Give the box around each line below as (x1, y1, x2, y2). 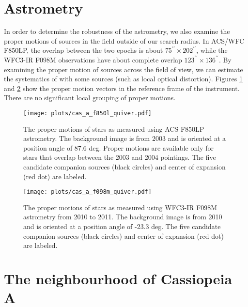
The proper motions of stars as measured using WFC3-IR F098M (23, 202, 217, 212)
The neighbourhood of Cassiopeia (4, 268, 232, 288)
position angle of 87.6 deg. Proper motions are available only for (23, 142, 214, 153)
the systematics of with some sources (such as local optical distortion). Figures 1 (4, 74, 243, 84)
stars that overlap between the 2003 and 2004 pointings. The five (23, 152, 216, 162)
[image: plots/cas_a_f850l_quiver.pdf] (23, 109, 152, 117)
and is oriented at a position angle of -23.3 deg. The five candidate (23, 221, 221, 231)
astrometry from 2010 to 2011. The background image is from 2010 (23, 212, 222, 222)
